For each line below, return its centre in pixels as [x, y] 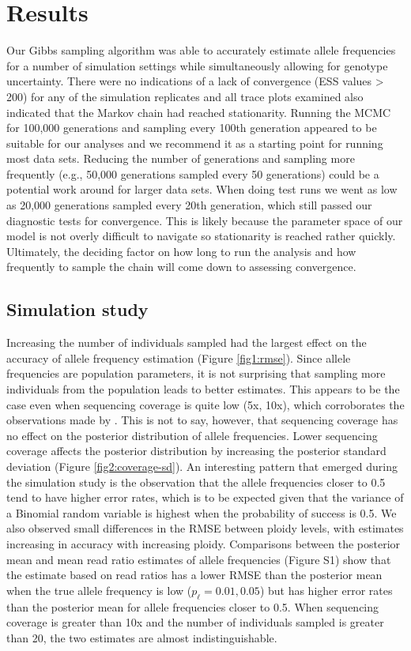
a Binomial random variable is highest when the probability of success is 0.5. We [202, 512]
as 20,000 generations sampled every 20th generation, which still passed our [189, 205]
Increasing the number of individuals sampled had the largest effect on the [187, 342]
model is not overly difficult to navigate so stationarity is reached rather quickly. [201, 236]
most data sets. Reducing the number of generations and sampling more [181, 158]
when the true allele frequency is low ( [99, 590]
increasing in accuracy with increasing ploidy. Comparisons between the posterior [204, 543]
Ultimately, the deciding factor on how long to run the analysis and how [181, 251]
